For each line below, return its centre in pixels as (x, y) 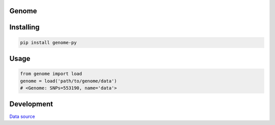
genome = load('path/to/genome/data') (68, 81)
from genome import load (51, 74)
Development (31, 104)
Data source (22, 116)
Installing (25, 27)
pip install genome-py (48, 42)
